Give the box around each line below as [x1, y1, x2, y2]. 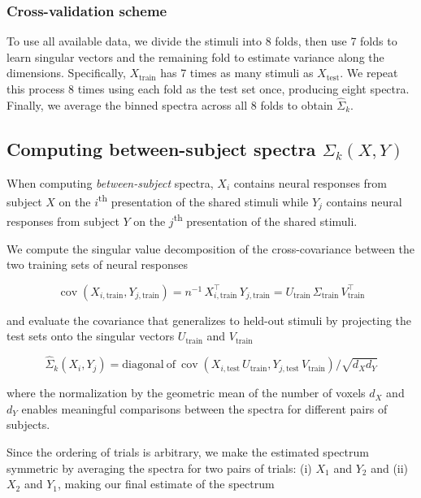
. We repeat [340, 64, 398, 81]
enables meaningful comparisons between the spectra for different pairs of [21, 400, 388, 417]
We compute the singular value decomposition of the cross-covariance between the [7, 240, 415, 257]
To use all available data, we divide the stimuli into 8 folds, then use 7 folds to [7, 32, 397, 50]
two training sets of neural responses [7, 256, 188, 273]
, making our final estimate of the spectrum [58, 475, 275, 492]
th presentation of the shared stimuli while [98, 191, 309, 210]
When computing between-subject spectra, [7, 174, 214, 191]
